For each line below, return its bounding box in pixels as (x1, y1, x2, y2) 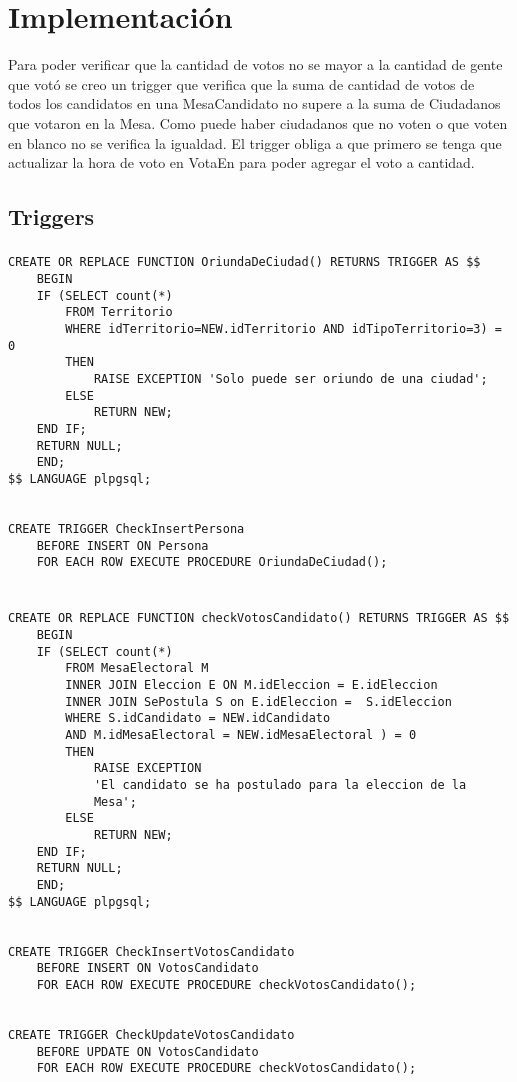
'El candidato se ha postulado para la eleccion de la (93, 778, 467, 792)
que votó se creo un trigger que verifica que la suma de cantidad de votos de (8, 73, 475, 94)
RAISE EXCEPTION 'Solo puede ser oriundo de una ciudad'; (93, 371, 488, 386)
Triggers (8, 201, 95, 232)
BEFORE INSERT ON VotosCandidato (36, 961, 259, 976)
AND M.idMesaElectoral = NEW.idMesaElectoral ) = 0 (65, 728, 417, 743)
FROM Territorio (65, 305, 173, 320)
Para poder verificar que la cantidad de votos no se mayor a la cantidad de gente (8, 54, 503, 75)
